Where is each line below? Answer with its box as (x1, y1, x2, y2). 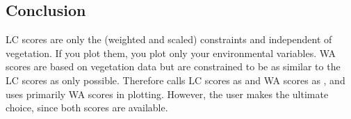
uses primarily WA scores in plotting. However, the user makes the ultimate (6, 86, 329, 101)
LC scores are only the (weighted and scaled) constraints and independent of (6, 32, 332, 47)
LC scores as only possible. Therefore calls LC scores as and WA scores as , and (6, 72, 345, 87)
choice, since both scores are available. (6, 100, 168, 115)
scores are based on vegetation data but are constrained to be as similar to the (6, 59, 341, 74)
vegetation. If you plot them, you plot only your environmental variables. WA (6, 45, 336, 60)
